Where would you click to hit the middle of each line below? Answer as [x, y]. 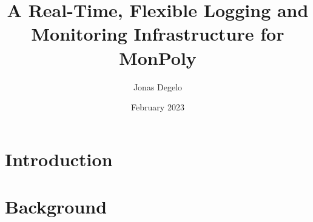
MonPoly [158, 57]
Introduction [59, 159]
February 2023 [158, 107]
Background [56, 207]
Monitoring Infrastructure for [158, 34]
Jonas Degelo [158, 86]
